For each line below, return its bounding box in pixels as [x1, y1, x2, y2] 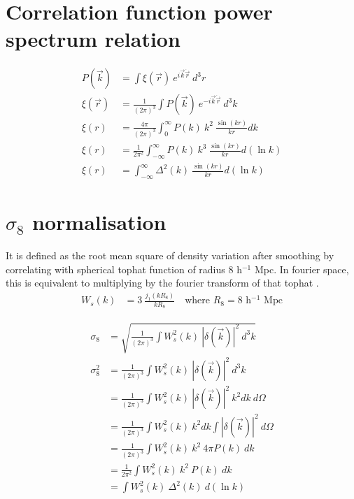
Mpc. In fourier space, [254, 261, 349, 276]
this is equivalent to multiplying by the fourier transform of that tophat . [6, 275, 319, 290]
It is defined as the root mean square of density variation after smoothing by [6, 248, 334, 263]
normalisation [32, 208, 167, 236]
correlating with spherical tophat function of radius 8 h [6, 261, 242, 276]
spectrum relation [6, 24, 180, 53]
